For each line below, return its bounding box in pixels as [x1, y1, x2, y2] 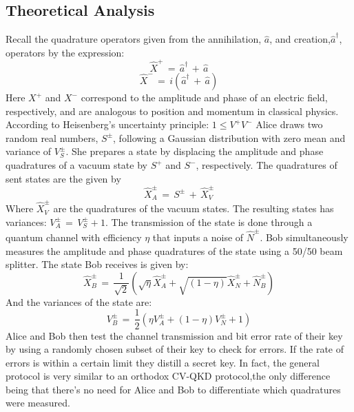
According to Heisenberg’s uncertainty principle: [6, 117, 209, 132]
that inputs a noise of [152, 230, 244, 245]
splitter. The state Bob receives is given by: [6, 257, 189, 271]
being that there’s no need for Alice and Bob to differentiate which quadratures [6, 382, 341, 396]
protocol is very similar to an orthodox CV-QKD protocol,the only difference [6, 369, 331, 383]
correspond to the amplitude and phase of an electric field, [81, 90, 328, 105]
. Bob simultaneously [260, 230, 348, 245]
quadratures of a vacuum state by [6, 158, 147, 172]
